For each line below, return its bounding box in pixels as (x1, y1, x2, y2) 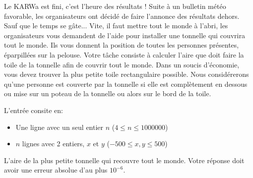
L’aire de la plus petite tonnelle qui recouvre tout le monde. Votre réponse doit (4, 155, 245, 165)
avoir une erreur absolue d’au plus (4, 165, 108, 175)
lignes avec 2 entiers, (22, 138, 85, 149)
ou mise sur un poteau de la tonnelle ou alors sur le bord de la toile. (4, 88, 211, 99)
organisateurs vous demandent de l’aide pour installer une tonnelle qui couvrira (4, 30, 245, 40)
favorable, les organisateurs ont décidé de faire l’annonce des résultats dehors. (4, 10, 240, 21)
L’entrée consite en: (4, 105, 63, 115)
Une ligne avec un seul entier (15, 121, 104, 132)
